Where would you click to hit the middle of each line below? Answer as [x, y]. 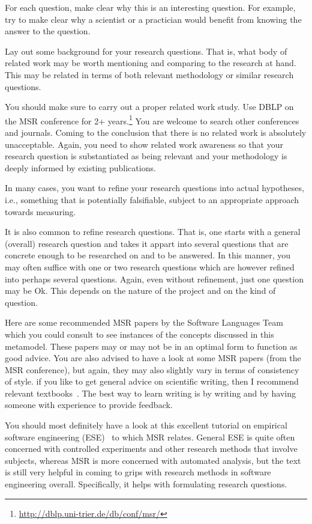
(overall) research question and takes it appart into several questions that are [147, 243]
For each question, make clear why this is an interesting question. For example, [150, 7]
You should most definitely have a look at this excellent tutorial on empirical [146, 425]
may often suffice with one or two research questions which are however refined [150, 267]
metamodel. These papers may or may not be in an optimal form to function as [151, 346]
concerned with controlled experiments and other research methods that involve [151, 449]
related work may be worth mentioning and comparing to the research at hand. [151, 63]
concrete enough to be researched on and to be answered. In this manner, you [148, 255]
